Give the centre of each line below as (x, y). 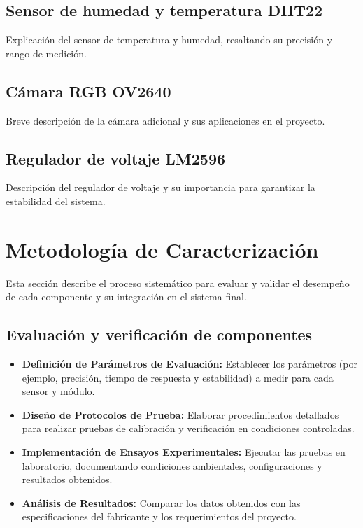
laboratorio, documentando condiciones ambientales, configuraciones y (172, 465)
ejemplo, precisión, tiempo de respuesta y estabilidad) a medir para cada (178, 377)
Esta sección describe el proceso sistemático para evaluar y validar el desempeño (178, 283)
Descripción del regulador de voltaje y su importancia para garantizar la (161, 187)
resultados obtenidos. (67, 479)
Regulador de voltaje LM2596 (116, 158)
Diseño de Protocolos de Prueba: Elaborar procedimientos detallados (180, 414)
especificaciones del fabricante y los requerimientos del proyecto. (159, 516)
